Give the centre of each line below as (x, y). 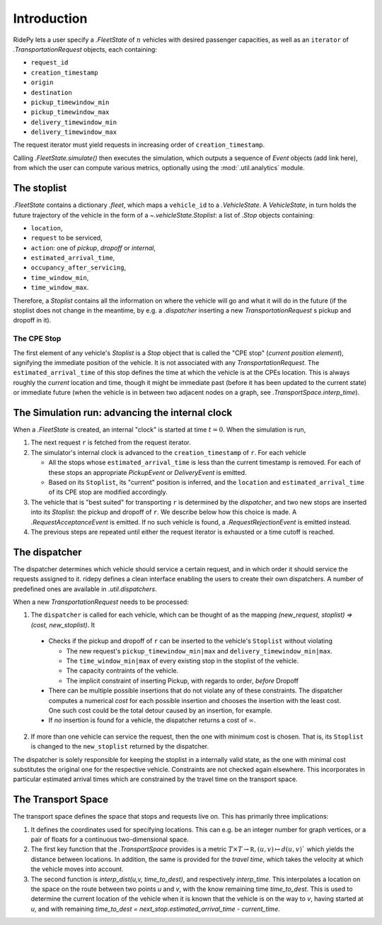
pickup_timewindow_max (70, 112)
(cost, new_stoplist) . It (63, 624)
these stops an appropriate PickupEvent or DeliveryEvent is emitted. (147, 472)
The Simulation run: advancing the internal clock (123, 412)
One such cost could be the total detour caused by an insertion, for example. (160, 710)
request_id (50, 63)
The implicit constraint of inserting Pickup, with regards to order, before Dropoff (182, 680)
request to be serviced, (66, 238)
